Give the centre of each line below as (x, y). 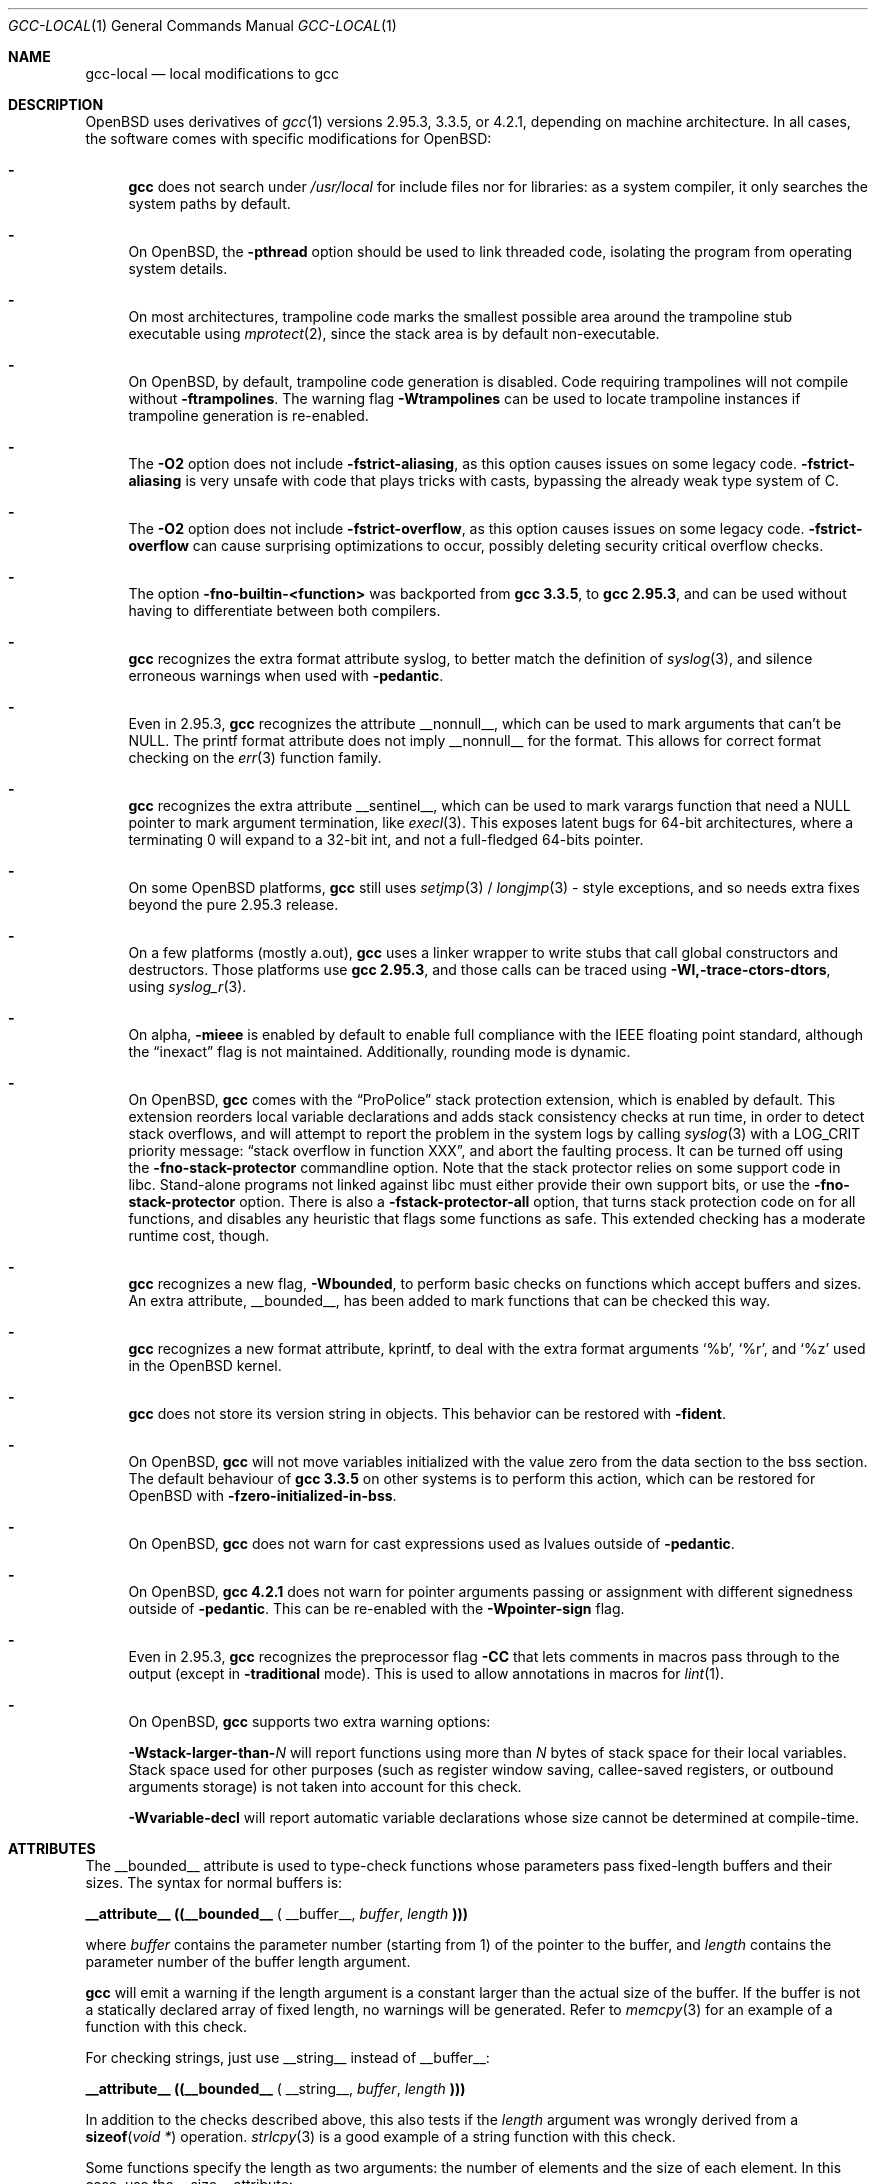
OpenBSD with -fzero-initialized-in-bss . (262, 1495)
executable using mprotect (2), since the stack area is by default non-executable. (394, 333)
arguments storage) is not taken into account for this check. (325, 1786)
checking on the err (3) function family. (255, 757)
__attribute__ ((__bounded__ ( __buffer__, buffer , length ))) (277, 1913)
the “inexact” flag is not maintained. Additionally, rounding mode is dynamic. (379, 1051)
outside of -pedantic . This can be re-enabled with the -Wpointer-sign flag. (376, 1608)
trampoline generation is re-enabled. (248, 415)
